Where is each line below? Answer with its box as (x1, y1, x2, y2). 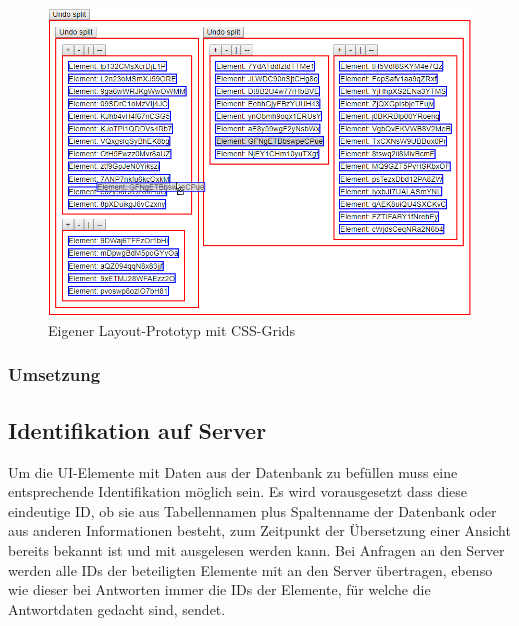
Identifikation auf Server (8, 414, 267, 445)
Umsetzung (8, 362, 101, 387)
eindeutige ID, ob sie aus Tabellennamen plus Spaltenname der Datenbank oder (8, 500, 497, 521)
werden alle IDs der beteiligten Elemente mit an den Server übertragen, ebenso (8, 559, 493, 580)
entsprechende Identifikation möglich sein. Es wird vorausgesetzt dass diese (8, 481, 468, 502)
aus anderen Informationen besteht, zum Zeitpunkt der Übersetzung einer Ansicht (8, 520, 511, 541)
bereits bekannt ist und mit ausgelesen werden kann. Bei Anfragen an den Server (8, 539, 505, 560)
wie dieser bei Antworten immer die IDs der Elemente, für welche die (8, 579, 431, 600)
